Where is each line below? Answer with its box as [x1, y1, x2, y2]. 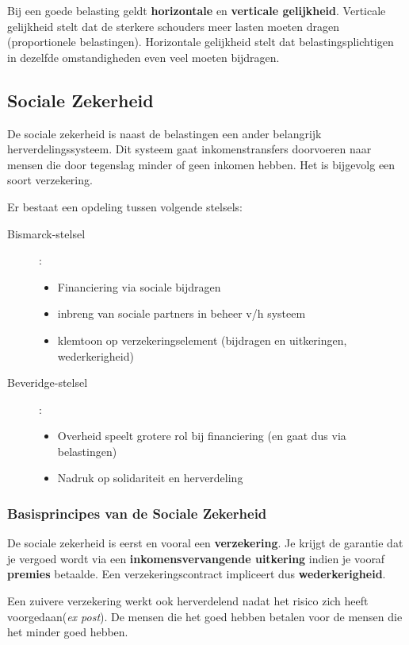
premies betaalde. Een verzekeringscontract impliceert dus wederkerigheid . [7, 566, 386, 582]
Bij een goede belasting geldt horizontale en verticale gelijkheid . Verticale [7, 2, 386, 18]
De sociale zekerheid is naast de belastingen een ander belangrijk [7, 125, 322, 141]
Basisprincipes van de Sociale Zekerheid [7, 504, 267, 523]
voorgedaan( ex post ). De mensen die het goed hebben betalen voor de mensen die [7, 608, 403, 624]
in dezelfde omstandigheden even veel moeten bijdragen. [7, 48, 280, 65]
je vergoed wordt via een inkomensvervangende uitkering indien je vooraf [7, 550, 385, 566]
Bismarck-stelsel [7, 225, 86, 241]
